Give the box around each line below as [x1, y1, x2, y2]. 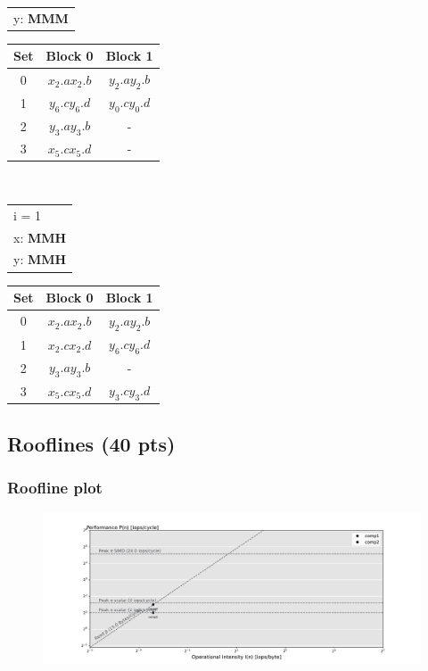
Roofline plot [7, 476, 103, 499]
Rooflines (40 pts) [7, 429, 176, 457]
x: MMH [13, 228, 67, 246]
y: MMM [13, 8, 69, 27]
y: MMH [13, 250, 67, 269]
